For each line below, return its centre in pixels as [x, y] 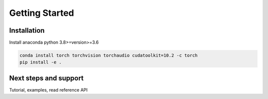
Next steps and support [46, 78]
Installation [27, 30]
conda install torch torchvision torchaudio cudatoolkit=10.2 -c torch [109, 55]
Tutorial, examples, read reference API [48, 90]
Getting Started [42, 13]
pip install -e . [41, 62]
